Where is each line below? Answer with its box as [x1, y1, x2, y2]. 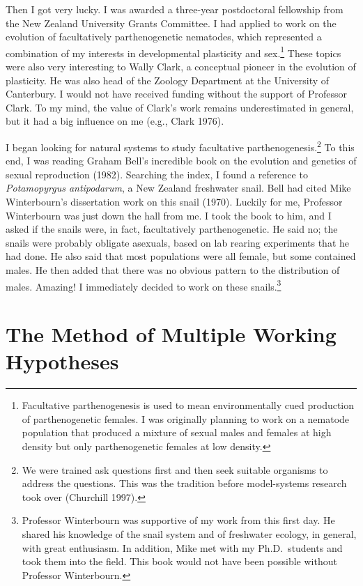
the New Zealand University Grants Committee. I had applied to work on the [6, 15, 337, 30]
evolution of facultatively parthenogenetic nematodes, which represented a [6, 29, 322, 44]
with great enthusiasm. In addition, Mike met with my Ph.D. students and [22, 540, 343, 555]
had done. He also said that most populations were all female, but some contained [6, 249, 356, 263]
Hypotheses [6, 347, 119, 376]
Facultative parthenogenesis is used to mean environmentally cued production [22, 398, 355, 412]
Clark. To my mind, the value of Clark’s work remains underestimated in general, [6, 100, 354, 114]
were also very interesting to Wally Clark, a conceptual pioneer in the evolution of [6, 59, 356, 74]
